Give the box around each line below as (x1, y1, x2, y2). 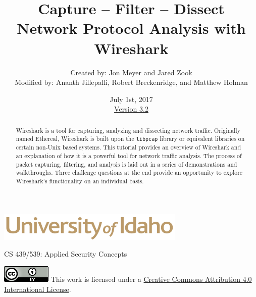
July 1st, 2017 (110, 93, 153, 104)
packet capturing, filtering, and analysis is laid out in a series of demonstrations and (16, 160, 237, 168)
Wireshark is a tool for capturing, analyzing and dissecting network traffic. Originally (16, 126, 240, 134)
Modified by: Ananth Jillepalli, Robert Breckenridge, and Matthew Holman (15, 77, 248, 87)
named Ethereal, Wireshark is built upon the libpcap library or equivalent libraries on (16, 134, 245, 143)
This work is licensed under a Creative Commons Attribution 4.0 (50, 273, 252, 284)
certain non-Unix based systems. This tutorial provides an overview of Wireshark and (16, 143, 241, 152)
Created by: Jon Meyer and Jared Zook (70, 67, 192, 77)
